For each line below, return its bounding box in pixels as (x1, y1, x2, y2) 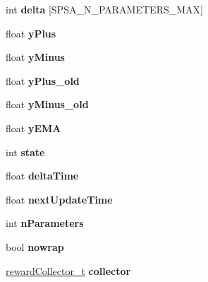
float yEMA (6, 120, 61, 135)
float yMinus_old (6, 97, 89, 112)
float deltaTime (6, 168, 79, 183)
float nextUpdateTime (6, 192, 113, 206)
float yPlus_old (6, 73, 80, 88)
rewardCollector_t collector (6, 263, 131, 278)
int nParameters (6, 216, 84, 230)
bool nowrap (6, 239, 64, 254)
